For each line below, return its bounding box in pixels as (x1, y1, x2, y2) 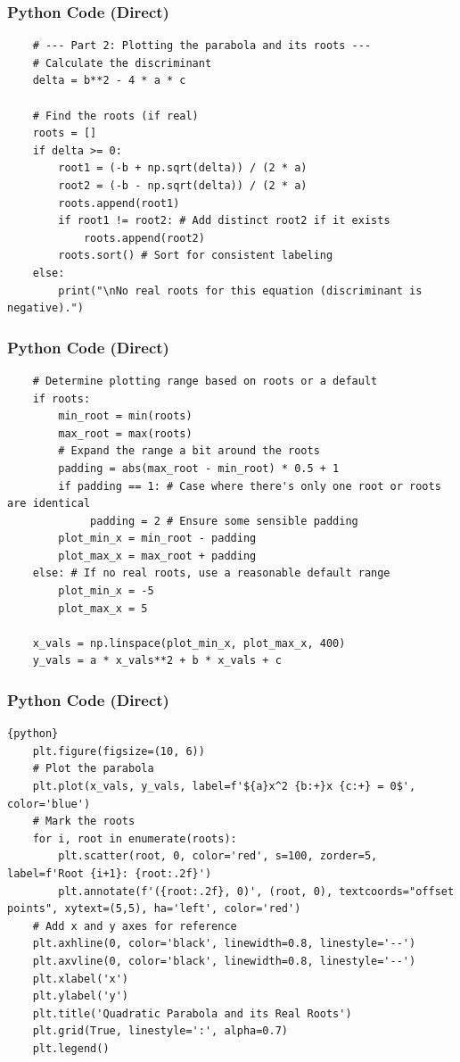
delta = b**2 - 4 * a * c (32, 74, 186, 87)
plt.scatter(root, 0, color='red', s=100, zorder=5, (58, 850, 378, 863)
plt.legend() (32, 1041, 110, 1055)
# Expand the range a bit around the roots (58, 444, 320, 458)
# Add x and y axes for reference (32, 919, 237, 933)
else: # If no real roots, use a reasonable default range (32, 567, 390, 580)
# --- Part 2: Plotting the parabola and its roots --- (32, 39, 372, 53)
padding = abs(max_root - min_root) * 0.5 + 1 (58, 461, 340, 475)
